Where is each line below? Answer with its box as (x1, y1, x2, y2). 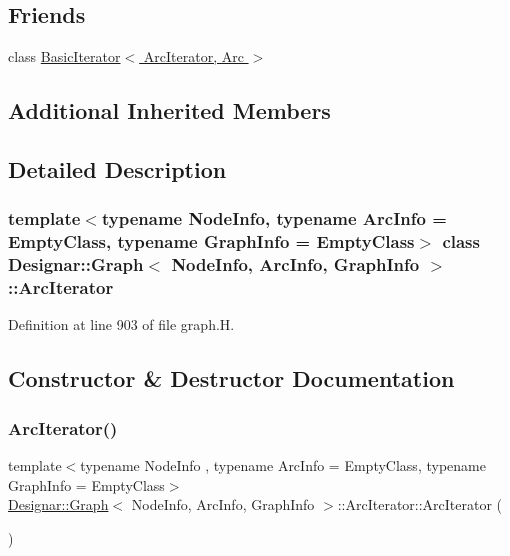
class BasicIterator (8, 46, 121, 67)
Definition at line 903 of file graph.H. (8, 314, 235, 335)
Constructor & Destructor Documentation (8, 363, 455, 394)
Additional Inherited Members (8, 95, 331, 126)
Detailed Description (8, 153, 227, 184)
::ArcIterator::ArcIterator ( (337, 494, 503, 515)
